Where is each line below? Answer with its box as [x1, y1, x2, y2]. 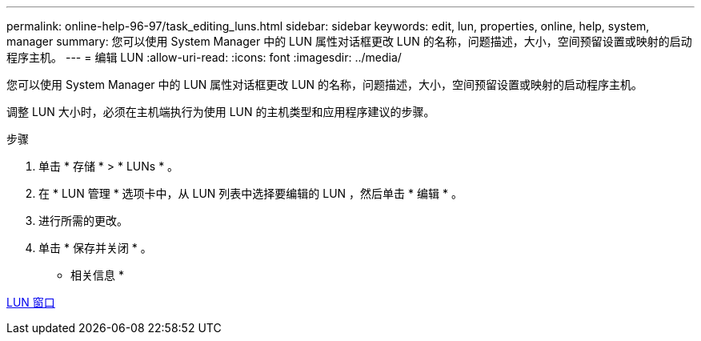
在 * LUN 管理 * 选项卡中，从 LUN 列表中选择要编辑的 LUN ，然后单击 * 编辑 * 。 [38, 187, 463, 200]
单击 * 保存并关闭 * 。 [38, 241, 152, 255]
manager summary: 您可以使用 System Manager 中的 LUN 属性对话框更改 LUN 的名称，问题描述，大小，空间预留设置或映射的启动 [6, 34, 692, 48]
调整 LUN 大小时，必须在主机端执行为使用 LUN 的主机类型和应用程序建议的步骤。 [6, 105, 435, 118]
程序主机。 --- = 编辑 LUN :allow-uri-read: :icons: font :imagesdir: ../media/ [6, 50, 402, 64]
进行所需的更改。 [38, 214, 128, 227]
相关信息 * [70, 268, 124, 282]
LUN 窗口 [6, 295, 55, 309]
